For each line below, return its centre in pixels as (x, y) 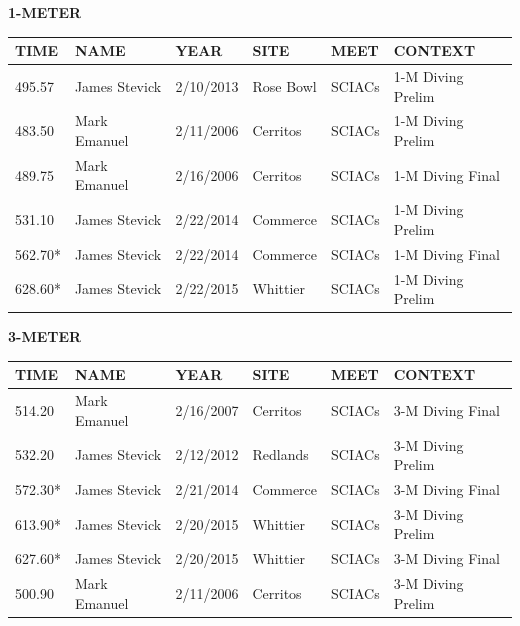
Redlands (280, 454)
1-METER (45, 12)
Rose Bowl (284, 85)
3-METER (45, 336)
